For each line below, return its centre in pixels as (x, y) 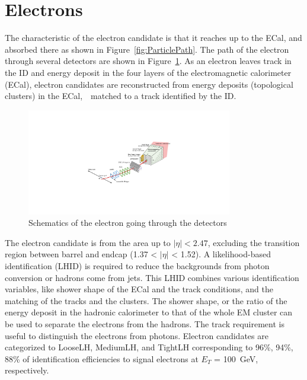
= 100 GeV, (236, 358)
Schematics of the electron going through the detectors (128, 223)
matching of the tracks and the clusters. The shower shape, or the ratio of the (146, 300)
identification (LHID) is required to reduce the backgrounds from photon (137, 265)
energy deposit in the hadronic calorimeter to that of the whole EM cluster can (149, 312)
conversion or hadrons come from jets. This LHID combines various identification (152, 277)
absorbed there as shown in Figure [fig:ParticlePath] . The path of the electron (147, 49)
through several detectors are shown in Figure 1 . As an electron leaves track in (148, 61)
